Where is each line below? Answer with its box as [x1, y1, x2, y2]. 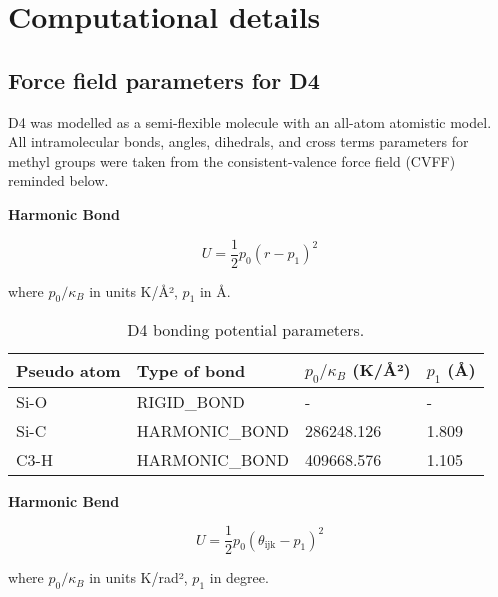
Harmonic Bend [8, 490, 120, 511]
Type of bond [136, 359, 246, 382]
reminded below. [8, 170, 109, 191]
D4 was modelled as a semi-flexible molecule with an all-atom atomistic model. [8, 111, 492, 132]
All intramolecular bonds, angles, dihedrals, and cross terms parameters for [8, 131, 469, 152]
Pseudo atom [16, 359, 121, 382]
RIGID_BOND [136, 389, 245, 413]
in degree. [209, 567, 269, 588]
